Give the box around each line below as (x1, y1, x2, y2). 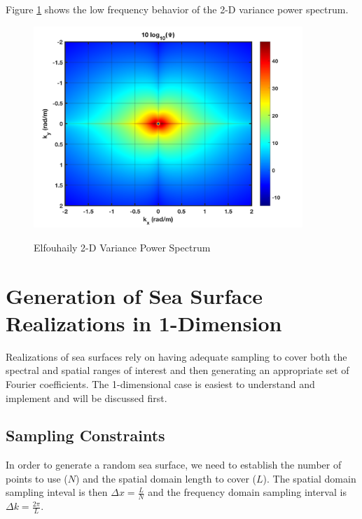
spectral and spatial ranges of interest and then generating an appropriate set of (6, 363, 349, 378)
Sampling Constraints (6, 424, 165, 446)
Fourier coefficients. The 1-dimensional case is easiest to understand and (6, 376, 315, 391)
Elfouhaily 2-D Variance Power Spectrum (34, 240, 211, 254)
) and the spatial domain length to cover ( (76, 471, 257, 485)
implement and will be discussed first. (6, 390, 167, 405)
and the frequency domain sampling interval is (148, 485, 347, 499)
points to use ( (6, 471, 68, 485)
